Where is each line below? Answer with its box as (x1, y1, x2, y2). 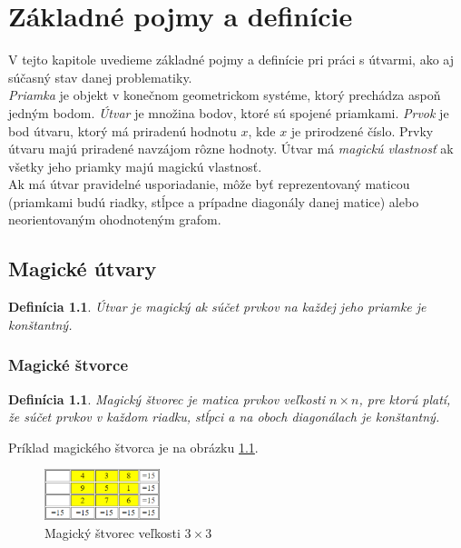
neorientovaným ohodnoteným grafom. (8, 210, 221, 229)
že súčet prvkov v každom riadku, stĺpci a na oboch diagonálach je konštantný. (8, 407, 440, 426)
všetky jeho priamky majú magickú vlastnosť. (8, 156, 262, 175)
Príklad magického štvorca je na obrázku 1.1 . (8, 437, 259, 456)
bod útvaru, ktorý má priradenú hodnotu (8, 121, 237, 140)
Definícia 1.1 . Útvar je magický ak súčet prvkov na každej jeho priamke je (8, 297, 427, 316)
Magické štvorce (8, 354, 129, 376)
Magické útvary (8, 254, 157, 283)
